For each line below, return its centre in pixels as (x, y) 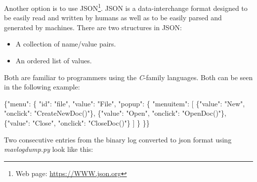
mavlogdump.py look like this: (49, 149)
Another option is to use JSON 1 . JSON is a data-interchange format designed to (126, 7)
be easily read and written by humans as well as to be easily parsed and (113, 18)
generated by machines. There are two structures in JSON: (93, 27)
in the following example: (42, 87)
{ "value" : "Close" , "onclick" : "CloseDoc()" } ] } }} (77, 123)
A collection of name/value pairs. (66, 44)
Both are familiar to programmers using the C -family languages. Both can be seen (128, 77)
